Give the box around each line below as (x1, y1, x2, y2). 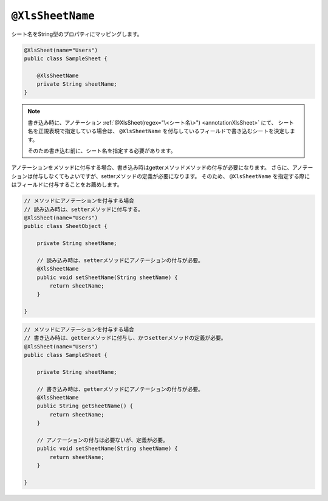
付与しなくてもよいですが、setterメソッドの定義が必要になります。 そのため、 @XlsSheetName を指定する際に (32, 172, 310, 179)
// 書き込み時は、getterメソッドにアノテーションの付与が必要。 (36, 385, 203, 392)
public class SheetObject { (24, 223, 108, 230)
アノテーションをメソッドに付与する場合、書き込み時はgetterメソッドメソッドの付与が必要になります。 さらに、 (11, 164, 293, 171)
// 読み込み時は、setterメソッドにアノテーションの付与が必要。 (36, 257, 203, 264)
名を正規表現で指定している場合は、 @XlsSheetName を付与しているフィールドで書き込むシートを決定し (27, 128, 290, 135)
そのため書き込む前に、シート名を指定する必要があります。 (27, 147, 176, 154)
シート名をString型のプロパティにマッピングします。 (11, 30, 143, 38)
